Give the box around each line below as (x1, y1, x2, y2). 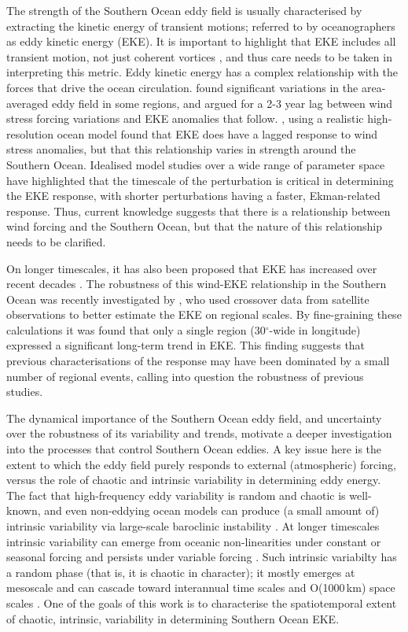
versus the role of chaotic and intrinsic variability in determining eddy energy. (6, 471, 381, 488)
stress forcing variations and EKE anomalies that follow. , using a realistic (6, 110, 364, 127)
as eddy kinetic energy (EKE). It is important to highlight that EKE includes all (6, 33, 396, 50)
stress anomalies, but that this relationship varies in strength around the (6, 141, 356, 157)
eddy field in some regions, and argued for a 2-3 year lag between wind (51, 94, 393, 111)
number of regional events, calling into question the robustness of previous (6, 368, 364, 384)
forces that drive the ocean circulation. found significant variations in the (6, 79, 358, 95)
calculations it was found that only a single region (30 (6, 321, 266, 338)
